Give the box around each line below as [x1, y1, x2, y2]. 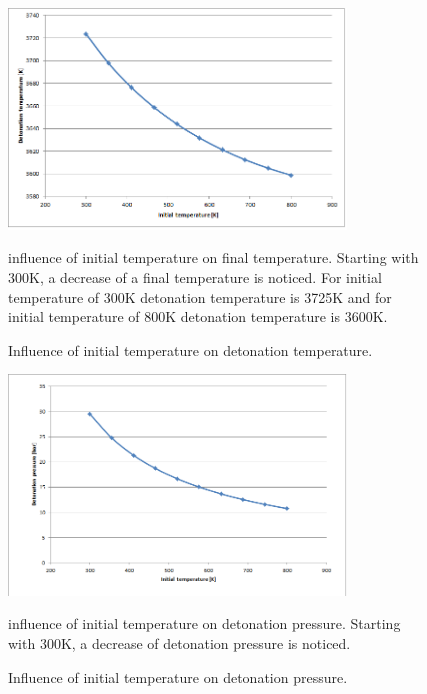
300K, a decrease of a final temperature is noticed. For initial [8, 266, 382, 287]
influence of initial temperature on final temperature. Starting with [8, 247, 419, 268]
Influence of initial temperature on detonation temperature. [8, 339, 373, 360]
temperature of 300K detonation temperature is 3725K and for [8, 286, 392, 307]
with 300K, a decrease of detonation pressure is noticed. [8, 633, 351, 654]
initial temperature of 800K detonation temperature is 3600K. [8, 306, 388, 327]
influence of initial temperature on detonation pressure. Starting [8, 613, 401, 634]
